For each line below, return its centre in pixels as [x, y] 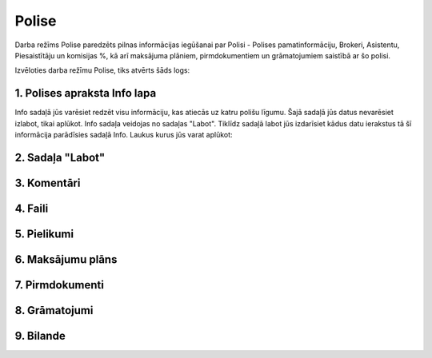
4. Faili [32, 208]
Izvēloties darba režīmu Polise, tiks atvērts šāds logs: [102, 70]
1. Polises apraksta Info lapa [86, 93]
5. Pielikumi [44, 234]
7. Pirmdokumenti [59, 285]
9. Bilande [40, 336]
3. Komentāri [48, 183]
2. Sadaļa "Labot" [60, 157]
